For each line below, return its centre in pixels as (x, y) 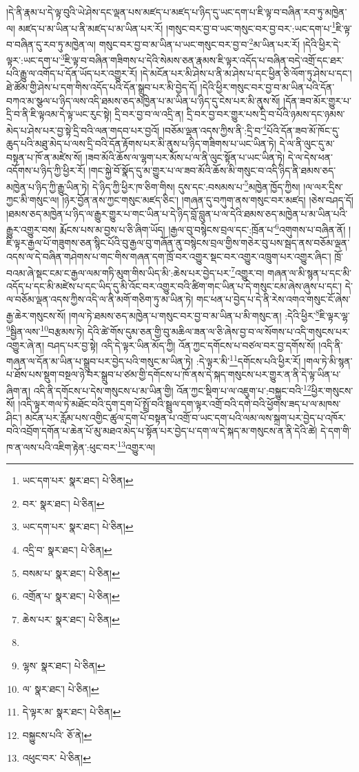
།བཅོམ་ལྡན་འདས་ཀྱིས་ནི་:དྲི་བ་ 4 (214, 129)
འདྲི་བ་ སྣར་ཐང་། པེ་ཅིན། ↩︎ (67, 550)
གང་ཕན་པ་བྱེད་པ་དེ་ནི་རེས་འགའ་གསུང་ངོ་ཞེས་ (273, 299)
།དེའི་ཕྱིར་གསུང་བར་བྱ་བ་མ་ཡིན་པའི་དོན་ (267, 86)
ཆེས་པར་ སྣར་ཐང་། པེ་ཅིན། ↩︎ (71, 619)
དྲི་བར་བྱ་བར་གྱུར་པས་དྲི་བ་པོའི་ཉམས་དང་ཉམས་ (266, 114)
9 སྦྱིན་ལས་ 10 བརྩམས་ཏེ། (45, 330)
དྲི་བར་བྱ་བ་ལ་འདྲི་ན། (149, 114)
